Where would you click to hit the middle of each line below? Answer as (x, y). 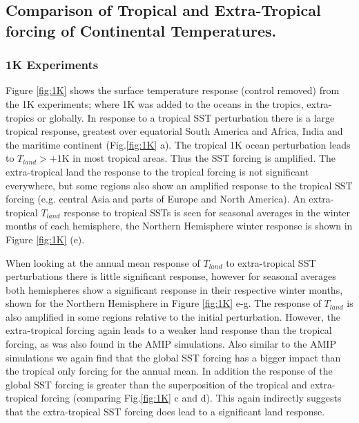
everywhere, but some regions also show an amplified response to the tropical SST (179, 185)
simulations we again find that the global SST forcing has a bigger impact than (173, 357)
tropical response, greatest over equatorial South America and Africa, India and (174, 131)
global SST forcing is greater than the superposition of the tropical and (156, 384)
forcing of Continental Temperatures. (141, 30)
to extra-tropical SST (271, 262)
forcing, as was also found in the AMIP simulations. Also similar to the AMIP (171, 344)
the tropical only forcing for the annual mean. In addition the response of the (169, 371)
